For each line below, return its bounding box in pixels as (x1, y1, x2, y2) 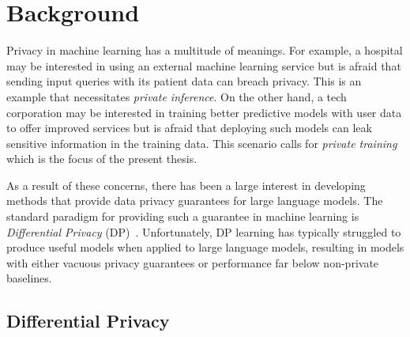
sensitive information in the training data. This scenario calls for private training (6, 134, 397, 151)
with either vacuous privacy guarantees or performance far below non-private (6, 254, 379, 271)
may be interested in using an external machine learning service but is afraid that (6, 57, 401, 74)
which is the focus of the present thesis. (6, 150, 197, 167)
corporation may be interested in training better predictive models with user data (6, 104, 402, 120)
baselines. (6, 270, 52, 286)
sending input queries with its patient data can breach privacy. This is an (6, 73, 362, 89)
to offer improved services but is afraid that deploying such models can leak (6, 119, 372, 136)
